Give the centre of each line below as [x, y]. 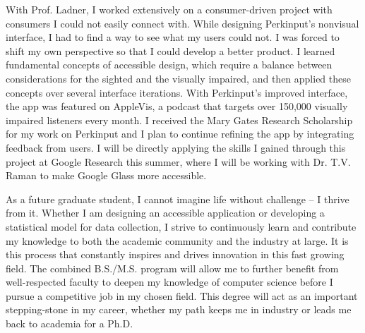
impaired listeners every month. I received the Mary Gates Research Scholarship [179, 120]
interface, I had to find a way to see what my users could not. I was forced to [173, 37]
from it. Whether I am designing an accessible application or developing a [165, 213]
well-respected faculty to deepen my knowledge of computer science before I [169, 282]
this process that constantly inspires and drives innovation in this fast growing [175, 254]
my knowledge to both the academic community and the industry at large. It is [177, 240]
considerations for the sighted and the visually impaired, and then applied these [178, 78]
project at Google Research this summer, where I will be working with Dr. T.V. [178, 161]
